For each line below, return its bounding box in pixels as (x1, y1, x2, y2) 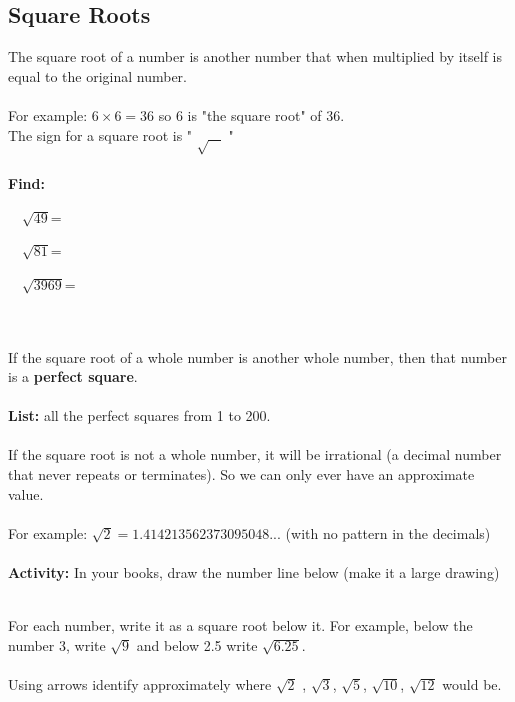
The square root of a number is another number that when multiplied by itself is (8, 46, 503, 67)
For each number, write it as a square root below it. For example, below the (8, 615, 473, 636)
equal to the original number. (8, 65, 187, 86)
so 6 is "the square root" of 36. (158, 104, 345, 125)
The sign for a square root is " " (8, 124, 234, 145)
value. (8, 483, 44, 504)
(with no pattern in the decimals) (285, 522, 491, 543)
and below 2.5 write (136, 634, 258, 655)
